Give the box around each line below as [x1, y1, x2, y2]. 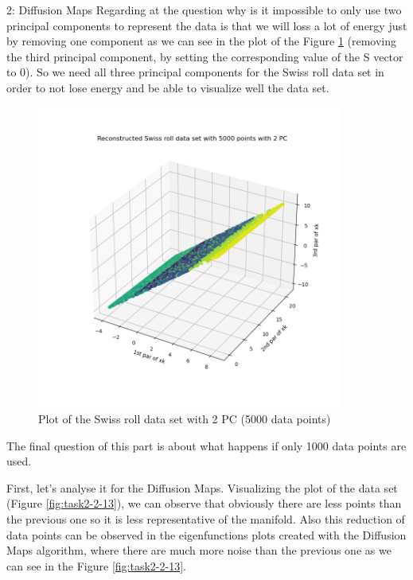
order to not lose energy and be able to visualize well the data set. [6, 79, 329, 95]
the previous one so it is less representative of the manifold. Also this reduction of [6, 511, 405, 527]
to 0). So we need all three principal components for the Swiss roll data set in [6, 64, 384, 80]
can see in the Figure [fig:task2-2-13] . [6, 557, 186, 574]
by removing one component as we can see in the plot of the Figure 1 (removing [6, 33, 397, 49]
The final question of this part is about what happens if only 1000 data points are [6, 437, 407, 453]
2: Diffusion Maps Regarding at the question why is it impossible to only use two [6, 2, 402, 18]
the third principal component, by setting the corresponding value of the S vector [6, 48, 403, 64]
